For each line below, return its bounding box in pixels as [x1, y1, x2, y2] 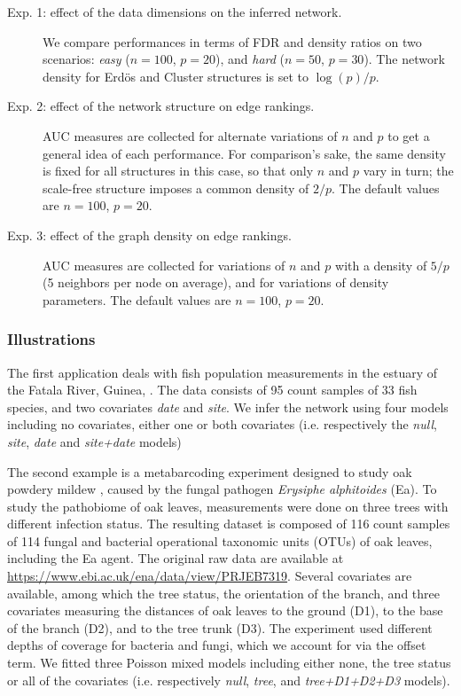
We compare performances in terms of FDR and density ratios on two [43, 32, 422, 51]
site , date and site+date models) [7, 432, 182, 450]
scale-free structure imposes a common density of [43, 178, 309, 197]
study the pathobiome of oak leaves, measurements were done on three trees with [7, 497, 449, 515]
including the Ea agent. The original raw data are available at [7, 549, 344, 567]
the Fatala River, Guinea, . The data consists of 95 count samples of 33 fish [7, 380, 418, 399]
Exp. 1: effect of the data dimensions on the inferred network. [7, 3, 342, 20]
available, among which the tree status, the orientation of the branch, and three [7, 583, 440, 602]
